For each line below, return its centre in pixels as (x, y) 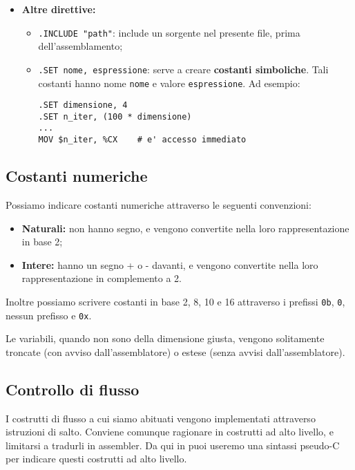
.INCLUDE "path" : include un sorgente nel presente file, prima (169, 32)
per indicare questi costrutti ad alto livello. (96, 459)
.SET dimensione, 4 (83, 105)
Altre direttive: (59, 9)
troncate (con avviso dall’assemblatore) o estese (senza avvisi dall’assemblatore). (175, 351)
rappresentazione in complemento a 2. (102, 278)
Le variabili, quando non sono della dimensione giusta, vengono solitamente (165, 338)
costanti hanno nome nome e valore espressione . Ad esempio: (169, 83)
